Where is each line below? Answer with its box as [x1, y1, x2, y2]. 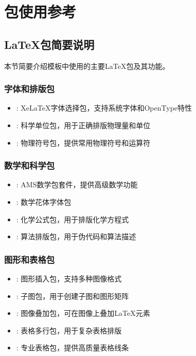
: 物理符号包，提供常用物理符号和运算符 [16, 137, 151, 148]
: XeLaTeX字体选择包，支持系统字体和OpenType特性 [16, 102, 192, 113]
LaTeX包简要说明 [4, 36, 95, 52]
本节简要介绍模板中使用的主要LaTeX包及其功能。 [4, 60, 170, 71]
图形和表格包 [4, 253, 55, 265]
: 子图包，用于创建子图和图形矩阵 [16, 290, 129, 301]
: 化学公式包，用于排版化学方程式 [16, 213, 129, 224]
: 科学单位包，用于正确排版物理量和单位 [16, 119, 151, 130]
